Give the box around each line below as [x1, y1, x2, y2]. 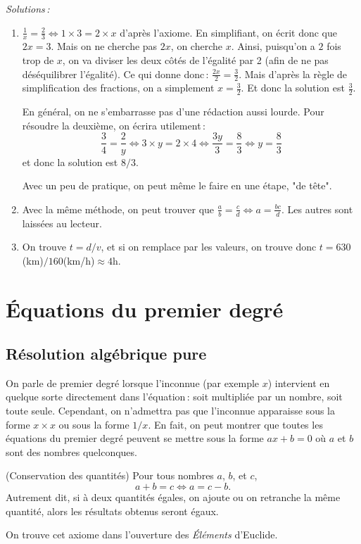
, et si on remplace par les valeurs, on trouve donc [101, 239, 317, 254]
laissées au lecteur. [22, 215, 102, 230]
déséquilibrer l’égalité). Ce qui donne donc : [22, 66, 209, 81]
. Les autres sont [281, 201, 353, 216]
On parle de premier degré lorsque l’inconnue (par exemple [6, 375, 260, 390]
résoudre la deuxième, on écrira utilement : [22, 118, 205, 132]
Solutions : [6, 1, 50, 15]
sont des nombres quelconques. [6, 444, 137, 459]
